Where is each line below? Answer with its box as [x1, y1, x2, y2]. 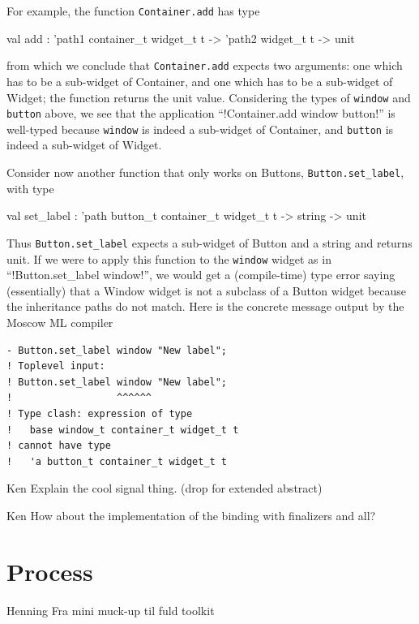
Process [6, 554, 93, 587]
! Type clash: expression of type [6, 407, 193, 420]
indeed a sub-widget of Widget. [6, 136, 162, 153]
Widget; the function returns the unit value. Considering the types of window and [6, 88, 411, 105]
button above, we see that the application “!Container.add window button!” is [6, 105, 395, 122]
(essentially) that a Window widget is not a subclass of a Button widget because [6, 282, 407, 299]
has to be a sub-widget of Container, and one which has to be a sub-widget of [6, 72, 393, 89]
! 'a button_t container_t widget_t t [6, 455, 228, 467]
